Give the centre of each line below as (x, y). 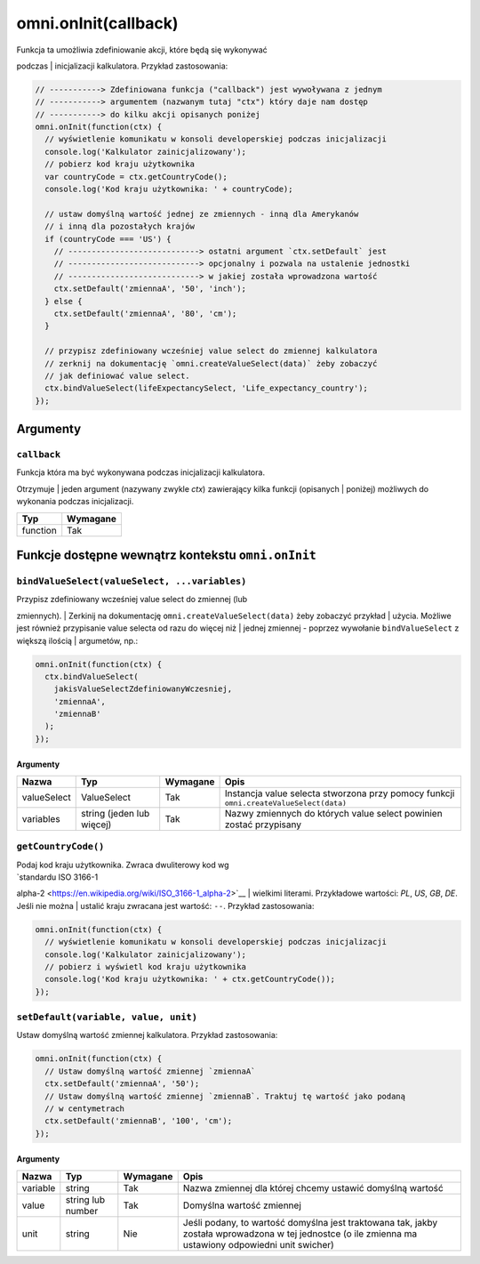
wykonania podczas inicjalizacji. (75, 502)
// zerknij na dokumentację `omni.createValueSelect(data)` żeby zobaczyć (211, 363)
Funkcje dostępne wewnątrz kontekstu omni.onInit (167, 556)
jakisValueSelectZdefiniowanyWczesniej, (143, 689)
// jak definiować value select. (117, 375)
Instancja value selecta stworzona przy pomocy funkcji (340, 793)
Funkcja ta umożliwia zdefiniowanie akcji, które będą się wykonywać (142, 50)
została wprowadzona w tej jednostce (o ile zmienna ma (300, 1234)
